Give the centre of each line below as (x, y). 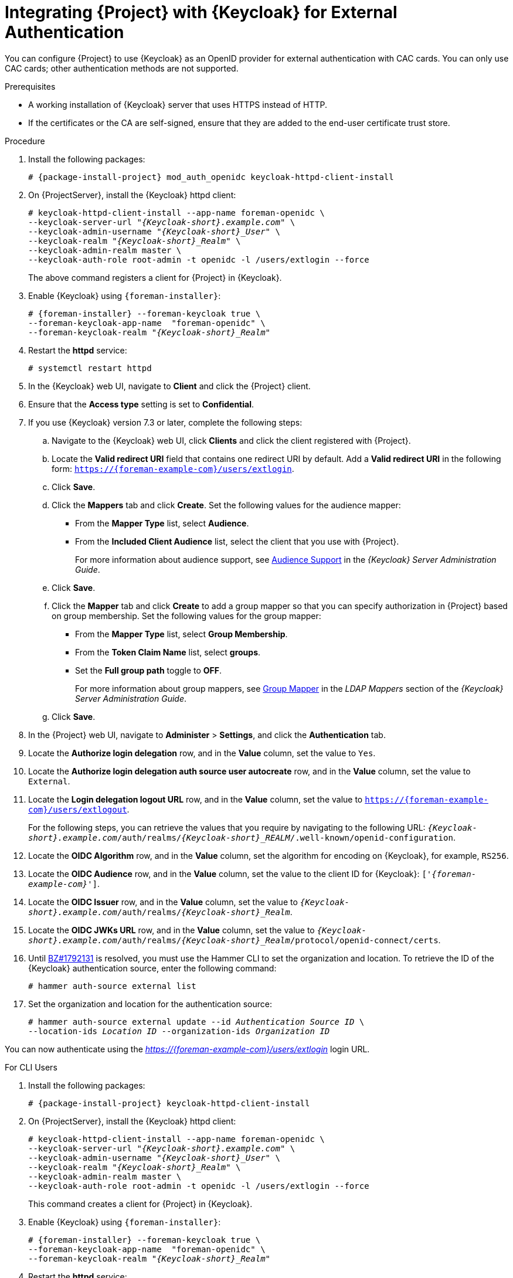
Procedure (25, 141)
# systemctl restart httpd (90, 368)
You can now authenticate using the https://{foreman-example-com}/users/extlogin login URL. (187, 1049)
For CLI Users (31, 1067)
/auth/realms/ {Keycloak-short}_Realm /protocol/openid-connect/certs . (279, 940)
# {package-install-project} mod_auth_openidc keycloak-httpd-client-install (211, 177)
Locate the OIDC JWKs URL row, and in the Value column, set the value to (171, 930)
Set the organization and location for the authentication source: (150, 1004)
